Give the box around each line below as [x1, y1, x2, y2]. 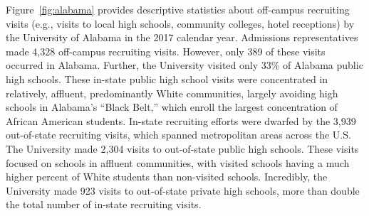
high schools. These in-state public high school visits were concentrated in [6, 71, 328, 86]
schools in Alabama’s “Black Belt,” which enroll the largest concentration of [6, 99, 338, 114]
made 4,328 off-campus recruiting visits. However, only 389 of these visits [6, 43, 326, 58]
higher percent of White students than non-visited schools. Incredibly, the [6, 169, 328, 184]
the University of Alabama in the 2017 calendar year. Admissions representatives [6, 30, 358, 45]
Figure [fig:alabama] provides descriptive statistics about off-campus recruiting [6, 2, 350, 16]
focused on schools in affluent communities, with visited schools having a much [6, 155, 350, 170]
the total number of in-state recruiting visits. [6, 197, 202, 212]
